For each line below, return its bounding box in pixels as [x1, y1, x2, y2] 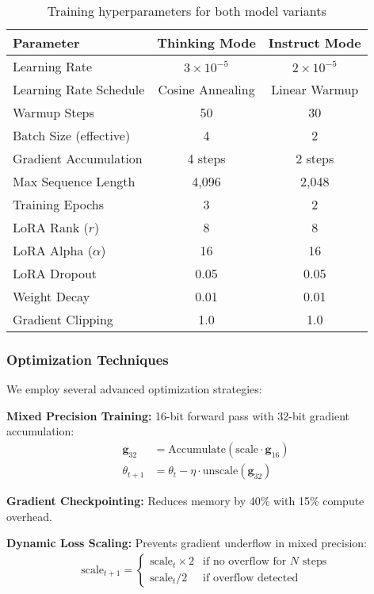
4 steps [187, 149, 226, 167]
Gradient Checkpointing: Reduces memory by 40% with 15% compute [6, 492, 364, 509]
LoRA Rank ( [13, 218, 89, 236]
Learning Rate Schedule [13, 80, 145, 98]
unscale [202, 466, 239, 477]
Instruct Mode [268, 33, 361, 52]
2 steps [296, 149, 334, 167]
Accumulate [168, 444, 226, 456]
